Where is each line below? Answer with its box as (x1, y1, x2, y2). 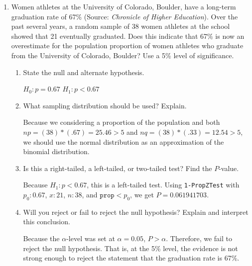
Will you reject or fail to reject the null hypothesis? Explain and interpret (23, 206, 249, 217)
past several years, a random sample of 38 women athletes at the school (11, 21, 230, 31)
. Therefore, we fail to (166, 233, 232, 243)
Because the (23, 233, 60, 243)
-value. (219, 163, 239, 173)
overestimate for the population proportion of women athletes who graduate (11, 40, 244, 51)
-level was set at (66, 233, 115, 243)
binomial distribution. (23, 146, 90, 157)
